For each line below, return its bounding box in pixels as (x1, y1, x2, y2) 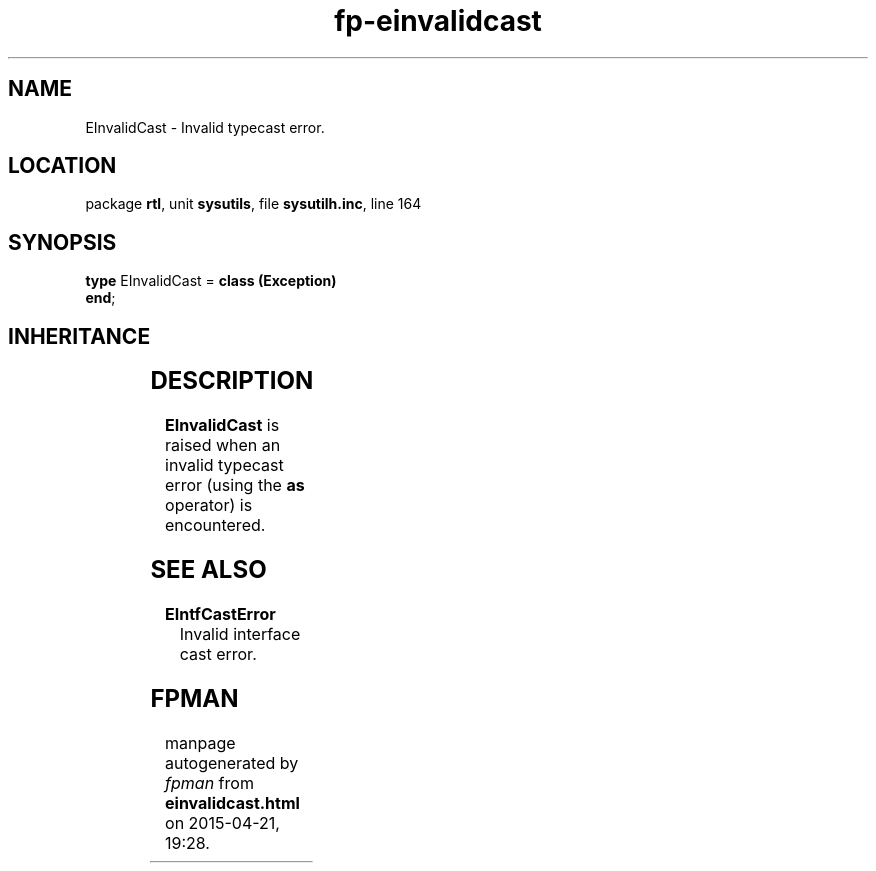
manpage (165, 732, 236, 753)
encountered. (165, 515, 266, 536)
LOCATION (8, 153, 117, 179)
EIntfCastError (165, 603, 276, 624)
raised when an (165, 435, 281, 456)
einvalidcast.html (165, 792, 300, 813)
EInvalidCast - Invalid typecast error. (85, 118, 325, 136)
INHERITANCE (8, 323, 151, 349)
